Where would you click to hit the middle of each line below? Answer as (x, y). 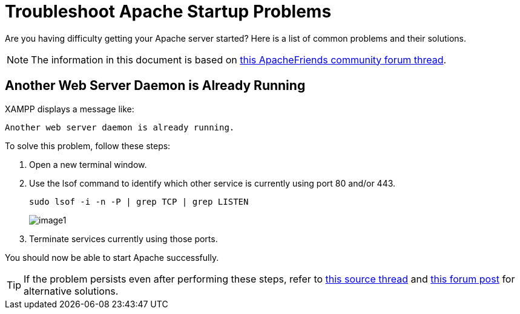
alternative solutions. (71, 291)
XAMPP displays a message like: (70, 109)
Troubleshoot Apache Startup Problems (168, 11)
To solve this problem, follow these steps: (88, 146)
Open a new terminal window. (88, 164)
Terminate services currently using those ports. (123, 239)
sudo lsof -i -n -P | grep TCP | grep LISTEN (139, 201)
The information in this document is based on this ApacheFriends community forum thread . (239, 59)
